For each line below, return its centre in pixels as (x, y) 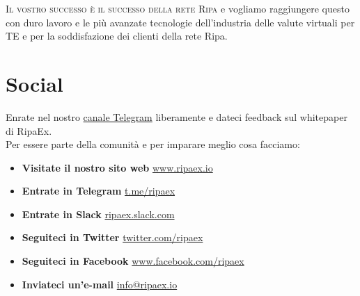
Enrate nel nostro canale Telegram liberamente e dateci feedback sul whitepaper (177, 116)
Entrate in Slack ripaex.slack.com (98, 214)
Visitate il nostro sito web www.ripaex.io (117, 167)
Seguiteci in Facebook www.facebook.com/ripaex (133, 261)
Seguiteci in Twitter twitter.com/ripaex (112, 237)
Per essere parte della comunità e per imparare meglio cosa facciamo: (153, 144)
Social (34, 83)
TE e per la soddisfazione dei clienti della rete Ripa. (117, 36)
